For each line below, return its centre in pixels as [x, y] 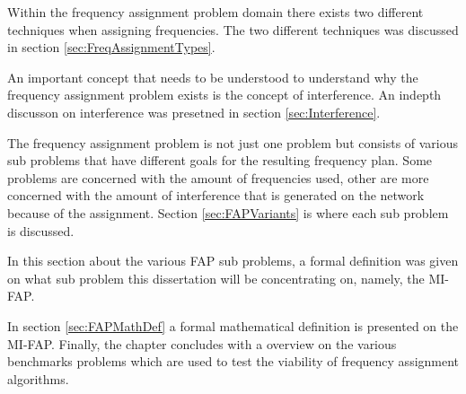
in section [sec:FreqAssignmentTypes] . [111, 47]
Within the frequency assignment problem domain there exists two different [215, 12]
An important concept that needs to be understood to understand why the [213, 77]
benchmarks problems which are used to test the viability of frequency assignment [233, 361]
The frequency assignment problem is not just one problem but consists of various [233, 142]
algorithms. [38, 378]
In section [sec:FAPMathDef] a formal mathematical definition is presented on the [233, 325]
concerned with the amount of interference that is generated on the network [216, 195]
